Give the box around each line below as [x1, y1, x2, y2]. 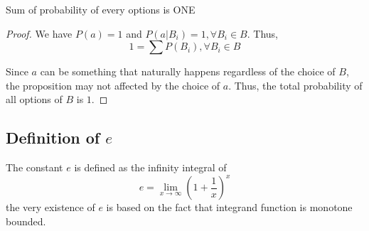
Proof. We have [6, 26, 73, 41]
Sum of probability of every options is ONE [6, 2, 196, 16]
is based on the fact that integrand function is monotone [106, 200, 353, 215]
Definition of [6, 127, 100, 149]
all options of [6, 92, 63, 107]
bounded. [6, 213, 46, 228]
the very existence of [6, 200, 95, 215]
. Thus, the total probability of [228, 77, 363, 92]
